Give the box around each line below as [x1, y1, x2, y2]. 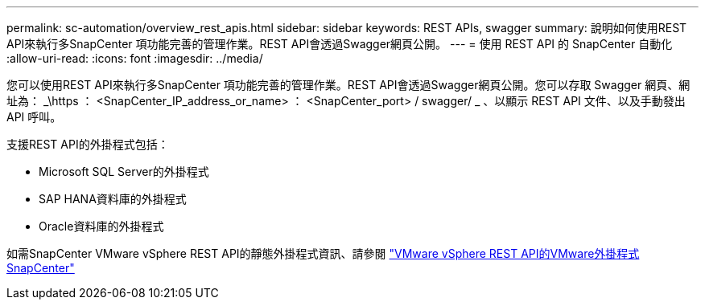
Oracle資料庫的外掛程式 [39, 219, 164, 233]
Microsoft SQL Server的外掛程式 [39, 165, 209, 178]
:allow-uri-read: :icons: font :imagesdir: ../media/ [6, 51, 263, 65]
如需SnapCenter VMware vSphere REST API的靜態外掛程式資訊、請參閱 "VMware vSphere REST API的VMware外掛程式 [6, 247, 640, 260]
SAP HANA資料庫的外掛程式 [39, 192, 187, 206]
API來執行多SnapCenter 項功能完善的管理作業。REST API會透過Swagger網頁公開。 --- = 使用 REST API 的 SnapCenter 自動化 [6, 37, 673, 51]
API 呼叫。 [6, 110, 62, 124]
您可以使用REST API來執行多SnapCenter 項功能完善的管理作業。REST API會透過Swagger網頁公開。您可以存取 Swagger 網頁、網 [6, 78, 691, 92]
